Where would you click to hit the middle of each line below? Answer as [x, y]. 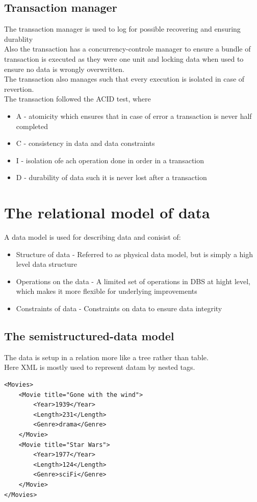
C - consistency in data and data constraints [85, 143]
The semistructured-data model [89, 336]
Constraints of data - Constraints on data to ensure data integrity [119, 308]
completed [32, 126]
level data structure [46, 264]
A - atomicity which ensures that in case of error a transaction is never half [134, 116]
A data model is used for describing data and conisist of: [93, 237]
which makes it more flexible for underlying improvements [107, 291]
